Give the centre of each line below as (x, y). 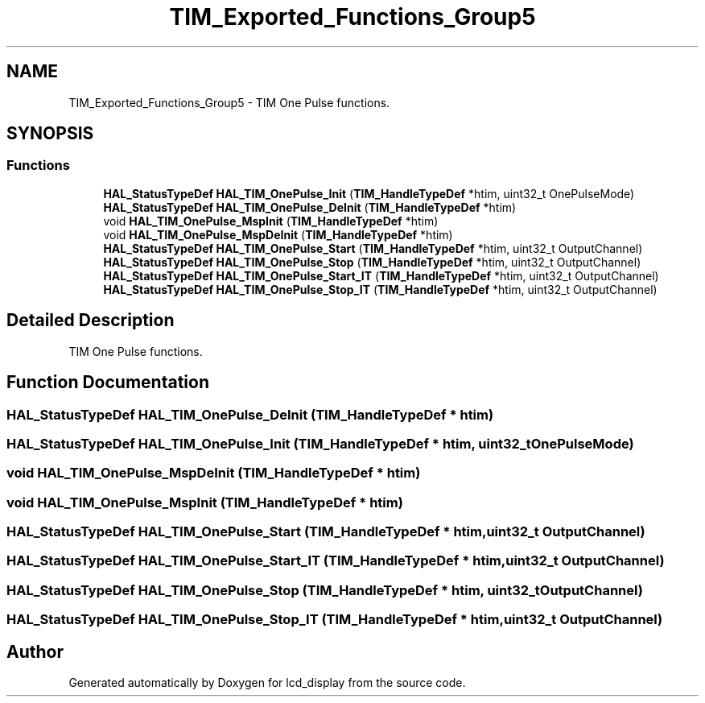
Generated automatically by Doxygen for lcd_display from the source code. (267, 682)
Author (35, 651)
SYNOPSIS (50, 134)
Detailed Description (91, 320)
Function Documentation (108, 383)
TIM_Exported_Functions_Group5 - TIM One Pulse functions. (229, 102)
